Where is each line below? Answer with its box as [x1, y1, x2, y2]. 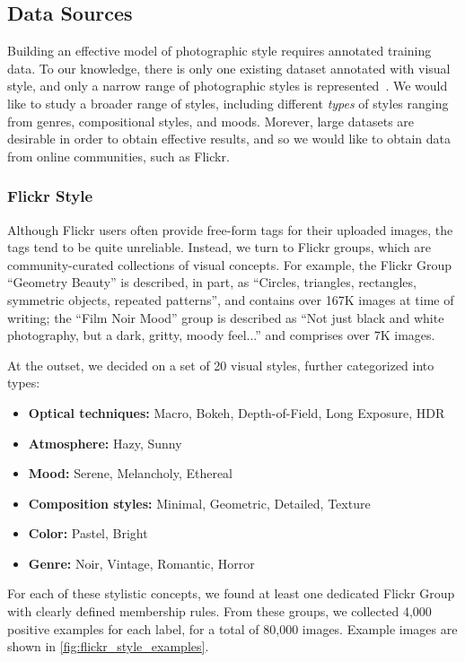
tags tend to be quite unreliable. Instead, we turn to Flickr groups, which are [7, 238, 431, 257]
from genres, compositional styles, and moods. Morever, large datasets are [7, 111, 415, 130]
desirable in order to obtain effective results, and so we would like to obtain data [7, 129, 451, 148]
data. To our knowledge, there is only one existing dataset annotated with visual [7, 58, 451, 77]
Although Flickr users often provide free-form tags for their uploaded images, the [7, 220, 453, 239]
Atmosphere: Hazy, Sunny [28, 433, 182, 452]
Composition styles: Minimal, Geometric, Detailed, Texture [28, 493, 371, 512]
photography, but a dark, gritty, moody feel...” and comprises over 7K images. [7, 326, 435, 344]
